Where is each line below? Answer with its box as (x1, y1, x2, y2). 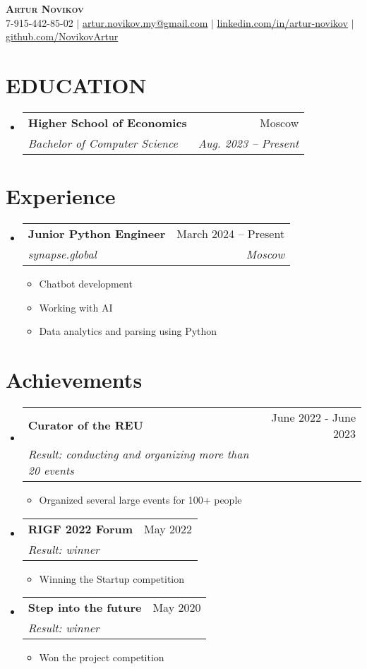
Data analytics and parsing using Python (39, 324, 217, 338)
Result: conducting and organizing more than (28, 445, 249, 462)
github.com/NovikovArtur (6, 29, 119, 44)
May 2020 (152, 599, 201, 616)
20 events (28, 461, 74, 478)
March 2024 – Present (176, 225, 285, 242)
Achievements (6, 365, 143, 393)
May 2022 (144, 520, 193, 537)
